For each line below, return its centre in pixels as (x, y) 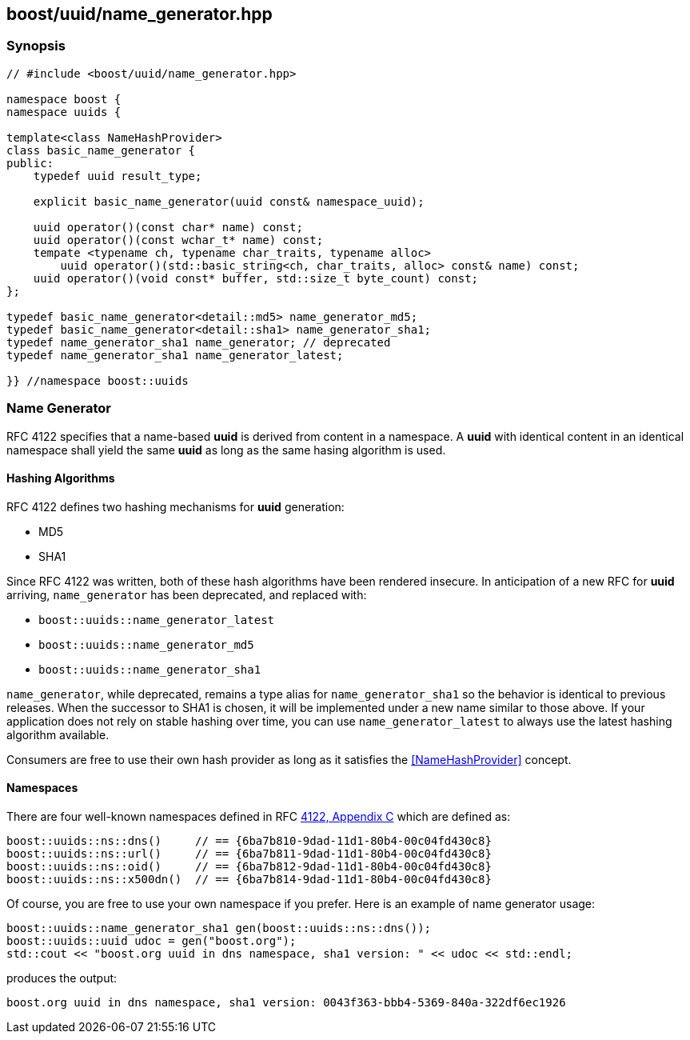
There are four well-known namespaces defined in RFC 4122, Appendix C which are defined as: (259, 816)
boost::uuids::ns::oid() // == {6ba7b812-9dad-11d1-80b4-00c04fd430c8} (249, 866)
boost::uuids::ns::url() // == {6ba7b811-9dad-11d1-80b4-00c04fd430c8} (249, 853)
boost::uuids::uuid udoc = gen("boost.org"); (152, 940)
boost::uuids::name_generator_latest (157, 620)
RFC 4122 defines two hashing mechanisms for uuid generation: (175, 506)
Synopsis (36, 46)
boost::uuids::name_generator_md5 (146, 644)
